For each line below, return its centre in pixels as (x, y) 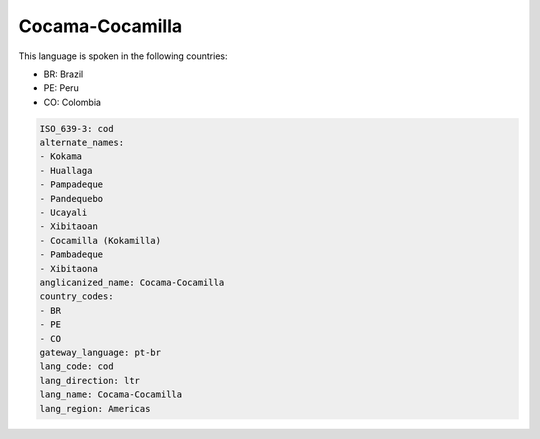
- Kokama (61, 156)
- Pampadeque (71, 184)
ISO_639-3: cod (76, 128)
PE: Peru (61, 88)
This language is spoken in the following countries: (123, 56)
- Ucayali (63, 213)
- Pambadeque (71, 254)
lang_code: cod (76, 366)
